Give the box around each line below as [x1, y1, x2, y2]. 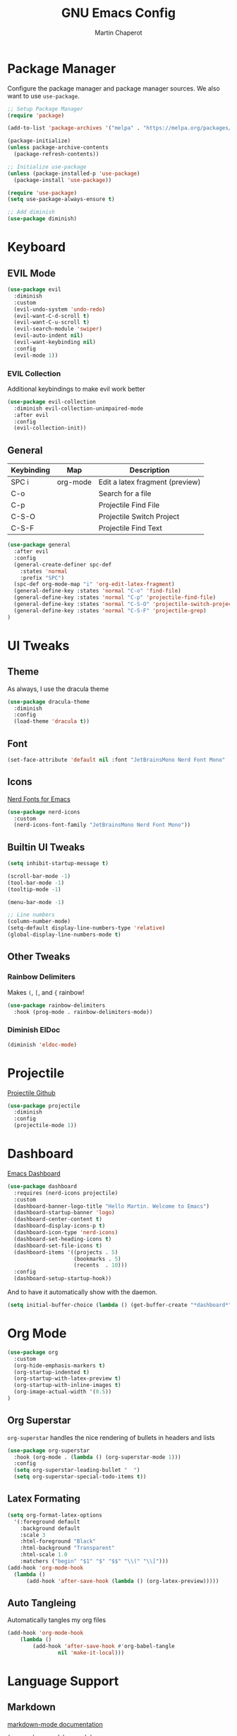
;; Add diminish [7, 209, 55, 216]
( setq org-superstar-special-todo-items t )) [13, 1473, 147, 1480]
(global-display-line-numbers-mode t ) [7, 931, 121, 939]
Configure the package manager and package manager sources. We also [7, 84, 220, 93]
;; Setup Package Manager [7, 105, 83, 113]
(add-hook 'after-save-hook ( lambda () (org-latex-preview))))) [25, 1577, 219, 1584]
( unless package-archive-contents [7, 144, 109, 152]
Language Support [7, 1673, 119, 1689]
